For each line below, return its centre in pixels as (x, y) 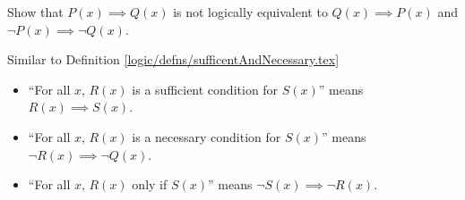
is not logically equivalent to (250, 12)
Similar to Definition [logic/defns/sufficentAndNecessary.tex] (173, 59)
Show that (35, 12)
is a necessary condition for (207, 136)
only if (150, 184)
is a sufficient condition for (205, 89)
